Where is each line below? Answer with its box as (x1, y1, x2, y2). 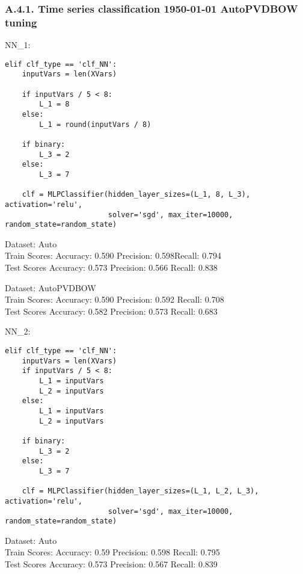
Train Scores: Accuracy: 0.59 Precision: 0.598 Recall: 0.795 (5, 546, 220, 558)
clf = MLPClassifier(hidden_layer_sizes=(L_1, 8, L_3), (22, 190, 251, 199)
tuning (5, 14, 37, 29)
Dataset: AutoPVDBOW (5, 281, 96, 294)
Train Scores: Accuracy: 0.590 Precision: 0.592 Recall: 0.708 (5, 293, 224, 306)
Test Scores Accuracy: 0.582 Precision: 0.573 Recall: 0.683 (5, 304, 218, 317)
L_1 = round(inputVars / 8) (39, 120, 151, 129)
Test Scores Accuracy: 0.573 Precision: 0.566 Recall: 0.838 (5, 261, 218, 274)
